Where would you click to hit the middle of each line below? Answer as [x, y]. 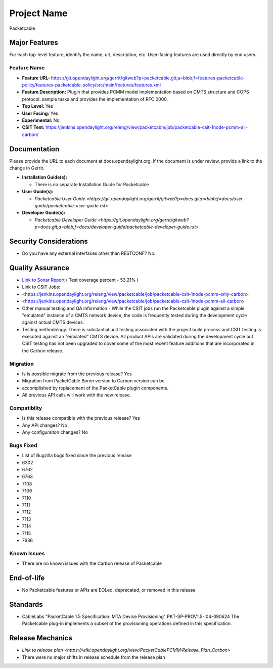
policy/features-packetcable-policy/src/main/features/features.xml [92, 85]
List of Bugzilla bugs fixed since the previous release [77, 456]
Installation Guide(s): [45, 177]
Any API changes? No [45, 425]
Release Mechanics [41, 638]
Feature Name [27, 68]
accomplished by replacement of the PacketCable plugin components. [95, 388]
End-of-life [27, 578]
